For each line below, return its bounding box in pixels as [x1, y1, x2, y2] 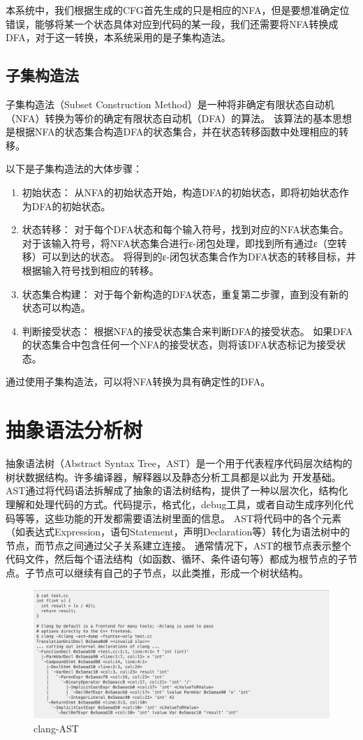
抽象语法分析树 [6, 415, 143, 444]
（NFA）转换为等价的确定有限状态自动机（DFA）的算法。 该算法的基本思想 [6, 110, 353, 125]
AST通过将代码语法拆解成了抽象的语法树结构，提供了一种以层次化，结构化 [6, 483, 348, 498]
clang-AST [34, 720, 79, 735]
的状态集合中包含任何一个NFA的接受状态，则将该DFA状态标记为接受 [22, 337, 336, 352]
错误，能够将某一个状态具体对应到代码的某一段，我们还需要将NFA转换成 [6, 16, 339, 31]
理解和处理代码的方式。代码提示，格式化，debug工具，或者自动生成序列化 [6, 496, 344, 511]
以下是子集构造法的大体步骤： [6, 161, 142, 176]
